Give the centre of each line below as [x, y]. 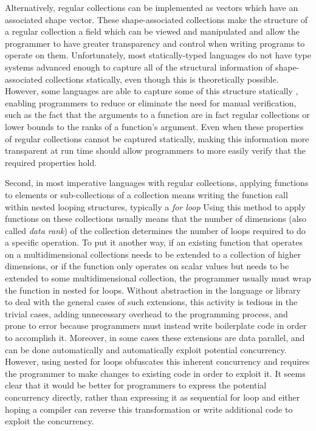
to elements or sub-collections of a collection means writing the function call [146, 194]
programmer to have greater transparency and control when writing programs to [155, 43]
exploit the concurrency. [50, 421]
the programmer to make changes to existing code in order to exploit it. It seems [155, 373]
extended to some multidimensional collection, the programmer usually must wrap [158, 278]
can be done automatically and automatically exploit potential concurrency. [146, 349]
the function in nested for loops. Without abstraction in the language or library [153, 290]
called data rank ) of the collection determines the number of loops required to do [155, 230]
